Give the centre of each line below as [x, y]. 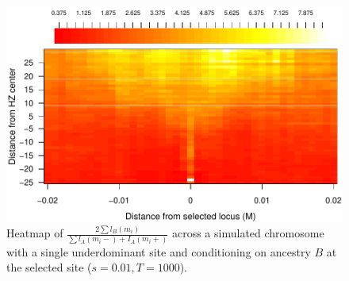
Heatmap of [35, 233]
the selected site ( [49, 267]
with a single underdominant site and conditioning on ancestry [159, 251]
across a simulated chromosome [248, 233]
